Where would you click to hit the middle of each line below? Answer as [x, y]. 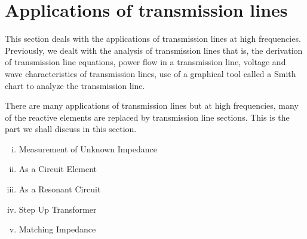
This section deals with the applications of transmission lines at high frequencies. [153, 39]
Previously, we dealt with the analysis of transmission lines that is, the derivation [154, 50]
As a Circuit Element [58, 169]
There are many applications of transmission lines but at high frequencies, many [152, 105]
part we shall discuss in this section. [71, 129]
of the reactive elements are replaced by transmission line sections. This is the [147, 117]
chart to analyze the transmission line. [75, 85]
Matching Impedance [57, 229]
